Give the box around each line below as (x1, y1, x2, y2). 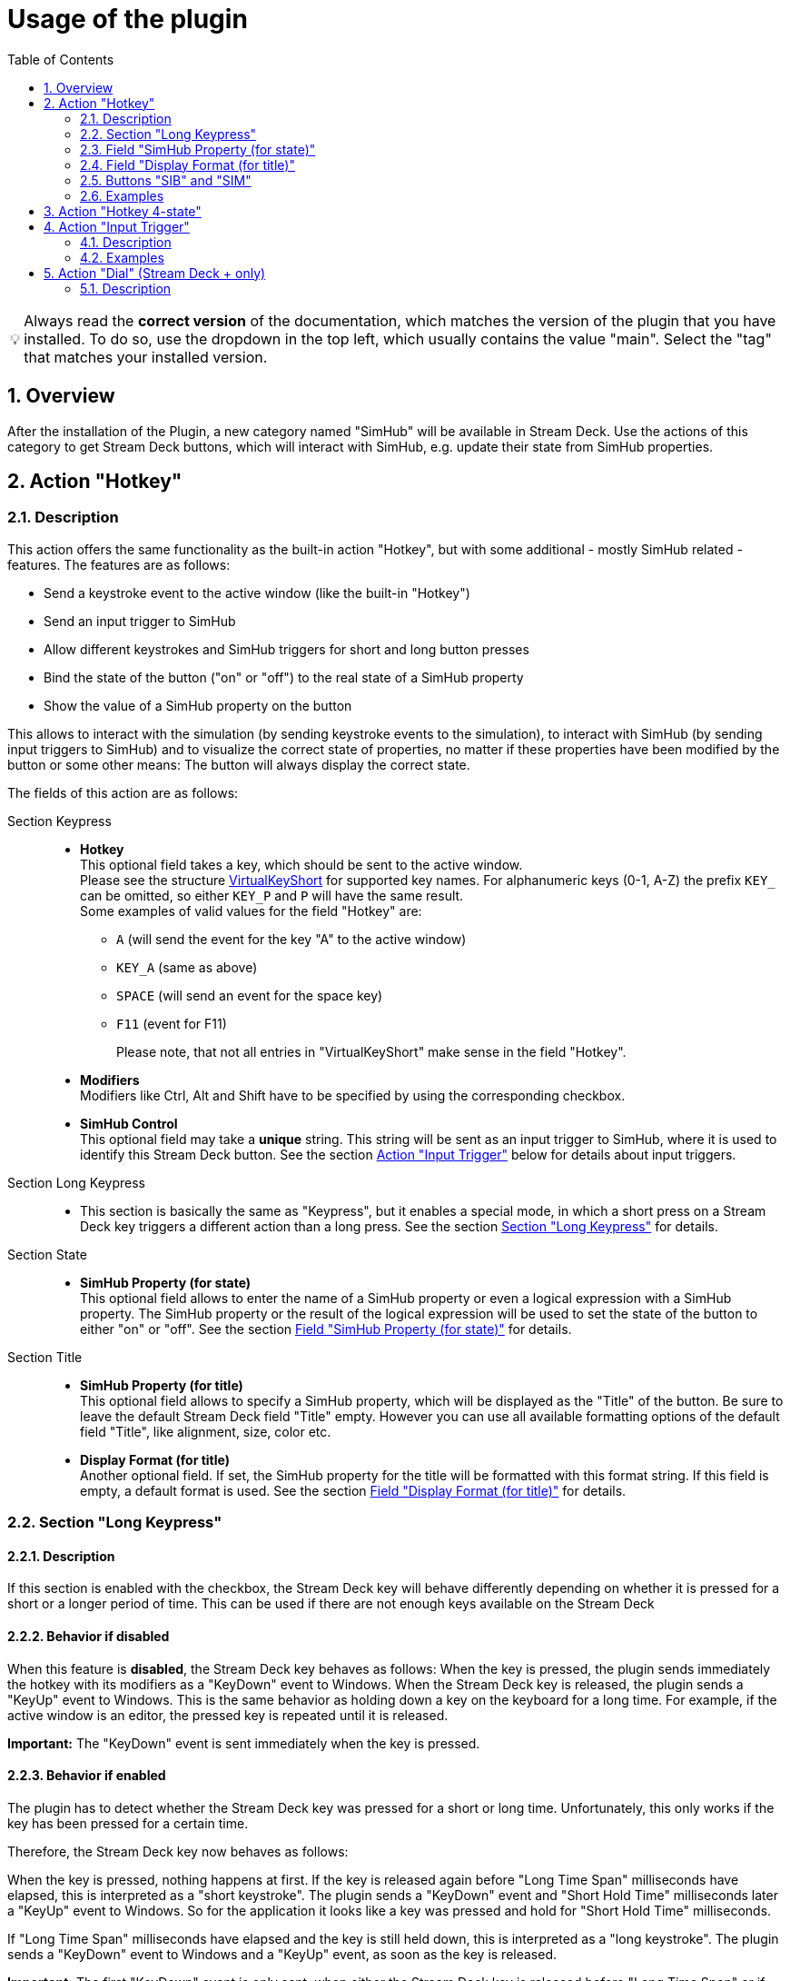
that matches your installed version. (24, 347, 268, 366)
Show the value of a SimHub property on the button (44, 697, 352, 713)
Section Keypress (7, 812, 112, 829)
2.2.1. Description (7, 1548, 115, 1564)
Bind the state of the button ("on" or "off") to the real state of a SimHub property (44, 669, 524, 685)
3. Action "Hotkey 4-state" (44, 203, 202, 219)
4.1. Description (80, 234, 172, 250)
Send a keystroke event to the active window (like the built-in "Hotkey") (44, 584, 470, 601)
